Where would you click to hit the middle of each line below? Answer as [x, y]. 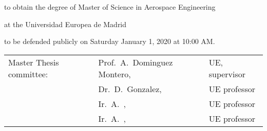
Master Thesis [34, 62]
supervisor [227, 74]
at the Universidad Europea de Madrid [65, 24]
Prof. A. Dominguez [136, 62]
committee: [28, 74]
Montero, [115, 74]
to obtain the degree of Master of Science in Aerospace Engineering [110, 7]
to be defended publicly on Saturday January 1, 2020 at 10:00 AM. [110, 41]
